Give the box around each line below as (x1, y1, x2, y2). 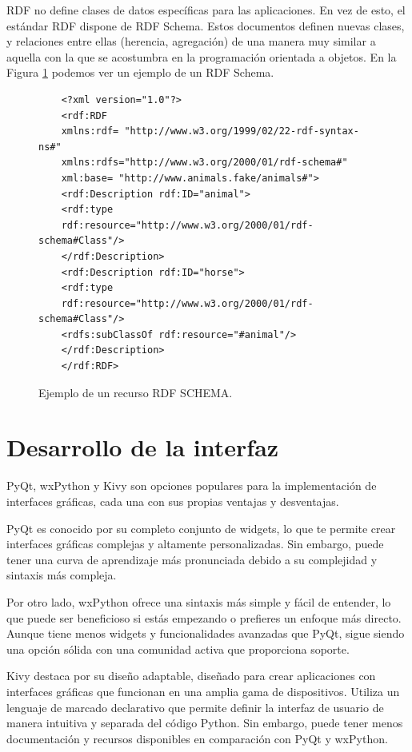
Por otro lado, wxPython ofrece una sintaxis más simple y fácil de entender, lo (6, 593, 391, 610)
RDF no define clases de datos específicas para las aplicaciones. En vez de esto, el (6, 2, 406, 18)
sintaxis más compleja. (6, 567, 117, 583)
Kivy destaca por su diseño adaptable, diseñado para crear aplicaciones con (6, 667, 376, 684)
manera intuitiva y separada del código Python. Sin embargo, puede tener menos (6, 714, 403, 731)
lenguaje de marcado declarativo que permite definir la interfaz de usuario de (6, 698, 384, 715)
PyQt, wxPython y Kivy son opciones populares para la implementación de (6, 477, 377, 494)
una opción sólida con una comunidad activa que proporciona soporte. (6, 640, 350, 657)
